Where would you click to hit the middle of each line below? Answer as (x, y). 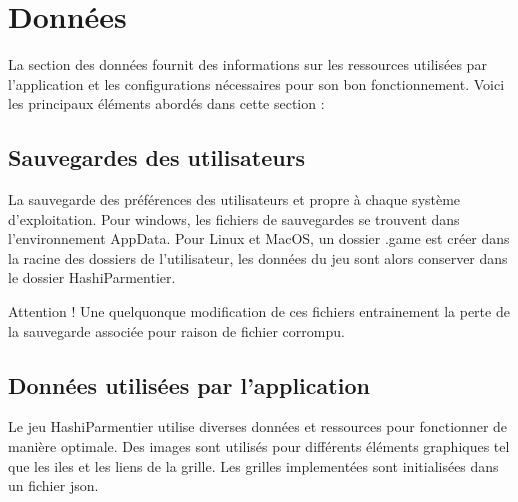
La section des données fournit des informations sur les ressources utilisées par (247, 64)
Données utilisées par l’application (189, 384)
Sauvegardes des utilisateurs (157, 157)
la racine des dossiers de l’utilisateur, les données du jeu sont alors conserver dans (258, 257)
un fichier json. (53, 485)
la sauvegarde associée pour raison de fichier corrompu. (176, 330)
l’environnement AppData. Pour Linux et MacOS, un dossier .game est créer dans (259, 238)
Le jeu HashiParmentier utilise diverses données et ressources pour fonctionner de (258, 426)
